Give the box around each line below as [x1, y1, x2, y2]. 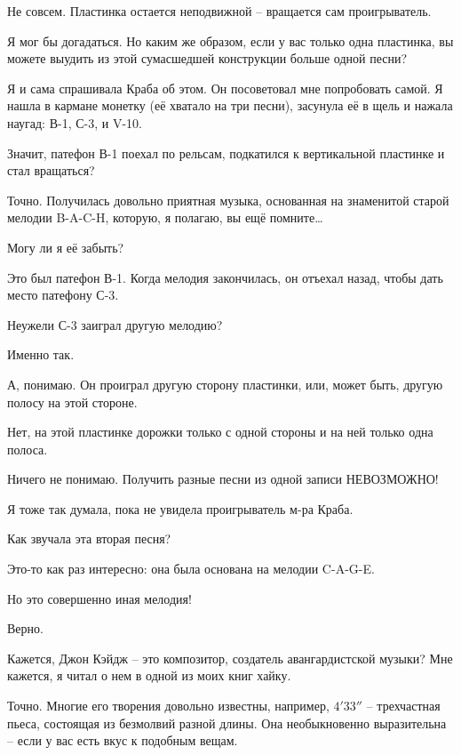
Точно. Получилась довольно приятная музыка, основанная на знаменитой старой [7, 190, 449, 209]
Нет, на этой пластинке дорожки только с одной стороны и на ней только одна [7, 422, 433, 441]
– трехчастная [366, 696, 441, 715]
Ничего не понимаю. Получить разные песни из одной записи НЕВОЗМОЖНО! [7, 470, 439, 488]
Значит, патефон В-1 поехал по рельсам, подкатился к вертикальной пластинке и [7, 143, 445, 162]
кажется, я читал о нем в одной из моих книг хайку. [7, 666, 291, 685]
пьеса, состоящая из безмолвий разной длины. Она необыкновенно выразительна [7, 713, 447, 732]
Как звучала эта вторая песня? [7, 529, 171, 548]
